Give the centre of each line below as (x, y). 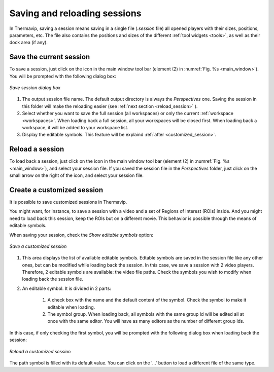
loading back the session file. (53, 279)
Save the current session (50, 57)
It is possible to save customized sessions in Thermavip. (68, 202)
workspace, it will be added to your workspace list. (75, 127)
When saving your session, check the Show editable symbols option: (81, 235)
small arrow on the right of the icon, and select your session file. (77, 175)
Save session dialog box (35, 88)
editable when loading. (71, 307)
